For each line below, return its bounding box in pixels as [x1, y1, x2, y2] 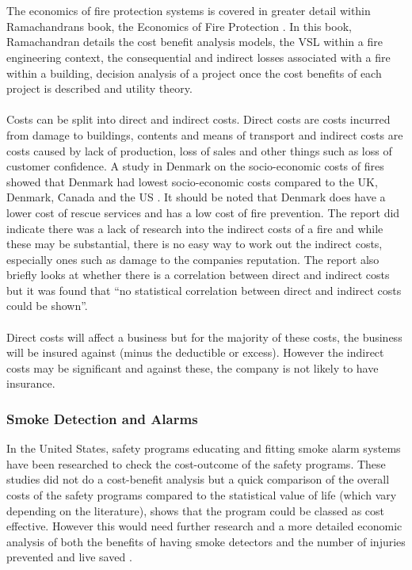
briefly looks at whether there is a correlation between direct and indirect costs [6, 266, 390, 283]
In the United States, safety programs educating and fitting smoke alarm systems [6, 440, 401, 457]
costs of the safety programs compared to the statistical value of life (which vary [6, 487, 397, 503]
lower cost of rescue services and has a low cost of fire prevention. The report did [6, 204, 400, 220]
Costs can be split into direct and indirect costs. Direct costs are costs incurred [6, 111, 391, 128]
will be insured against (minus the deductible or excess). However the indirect [6, 344, 384, 361]
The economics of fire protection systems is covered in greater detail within [6, 2, 371, 19]
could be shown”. [6, 297, 88, 314]
